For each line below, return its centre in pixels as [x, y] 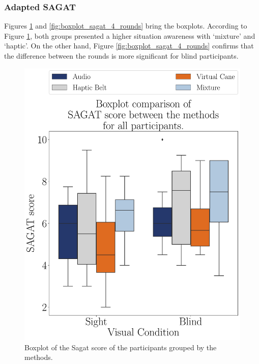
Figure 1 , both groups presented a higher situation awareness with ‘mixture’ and [130, 35]
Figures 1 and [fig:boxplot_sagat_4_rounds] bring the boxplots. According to [126, 26]
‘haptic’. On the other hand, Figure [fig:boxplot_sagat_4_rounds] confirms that [129, 46]
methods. [39, 357]
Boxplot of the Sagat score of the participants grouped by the [121, 347]
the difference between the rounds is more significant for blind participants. [121, 56]
